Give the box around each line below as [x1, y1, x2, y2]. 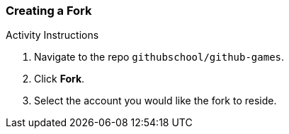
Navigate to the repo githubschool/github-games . [34, 51, 285, 63]
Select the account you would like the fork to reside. [34, 95, 277, 107]
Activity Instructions [6, 29, 99, 42]
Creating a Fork [6, 4, 92, 18]
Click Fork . [34, 73, 85, 85]
